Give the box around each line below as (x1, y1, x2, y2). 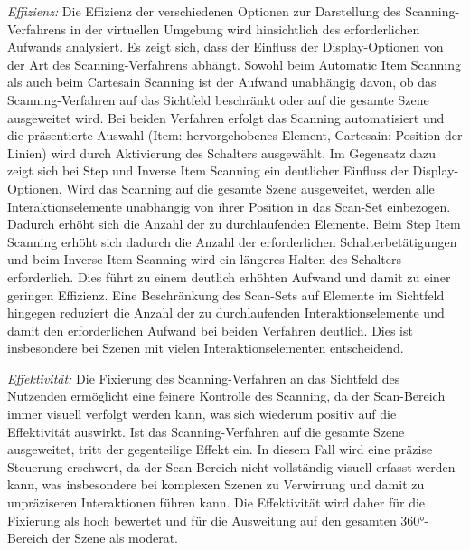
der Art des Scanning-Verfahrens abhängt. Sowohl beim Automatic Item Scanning (7, 54, 462, 73)
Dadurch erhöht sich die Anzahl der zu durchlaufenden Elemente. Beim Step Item (7, 214, 461, 233)
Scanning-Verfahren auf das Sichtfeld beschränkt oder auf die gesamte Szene (7, 90, 429, 109)
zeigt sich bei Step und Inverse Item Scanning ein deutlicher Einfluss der (7, 161, 409, 180)
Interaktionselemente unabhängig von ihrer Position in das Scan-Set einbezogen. (7, 196, 451, 215)
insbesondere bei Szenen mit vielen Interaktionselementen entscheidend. (7, 338, 404, 357)
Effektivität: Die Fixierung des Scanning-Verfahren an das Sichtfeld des (7, 368, 400, 387)
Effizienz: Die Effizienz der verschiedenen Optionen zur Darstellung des (7, 2, 401, 20)
